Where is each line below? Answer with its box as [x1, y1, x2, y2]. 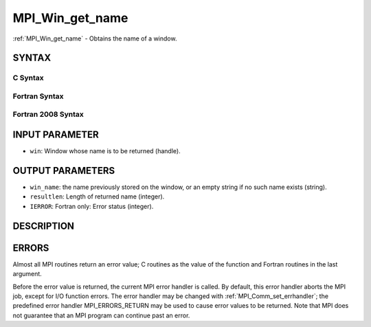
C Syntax [12, 73, 44, 82]
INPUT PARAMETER [12, 129, 99, 141]
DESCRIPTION [12, 220, 75, 232]
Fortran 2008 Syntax [12, 110, 84, 120]
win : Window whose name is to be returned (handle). [30, 147, 181, 155]
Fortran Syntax [12, 91, 64, 101]
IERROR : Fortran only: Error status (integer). [30, 202, 154, 210]
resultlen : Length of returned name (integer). [30, 192, 165, 201]
